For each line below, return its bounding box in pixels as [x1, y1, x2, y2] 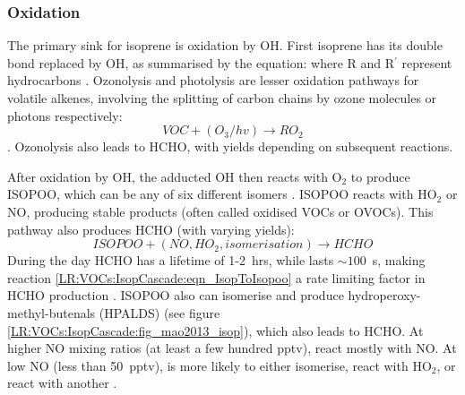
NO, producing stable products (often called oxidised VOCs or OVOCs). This [7, 202, 434, 220]
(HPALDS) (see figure [99, 303, 220, 322]
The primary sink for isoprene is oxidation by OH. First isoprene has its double [7, 36, 443, 55]
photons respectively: [7, 106, 123, 125]
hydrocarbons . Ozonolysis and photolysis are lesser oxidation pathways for [7, 71, 419, 90]
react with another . [7, 374, 117, 392]
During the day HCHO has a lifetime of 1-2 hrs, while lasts [7, 251, 334, 270]
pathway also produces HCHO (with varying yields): [7, 219, 295, 238]
